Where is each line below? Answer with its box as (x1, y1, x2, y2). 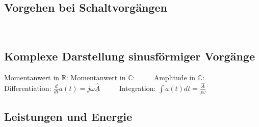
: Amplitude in (133, 72, 196, 82)
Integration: (119, 82, 156, 93)
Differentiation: (4, 82, 51, 93)
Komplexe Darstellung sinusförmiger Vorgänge (4, 48, 255, 64)
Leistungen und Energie (4, 109, 133, 124)
